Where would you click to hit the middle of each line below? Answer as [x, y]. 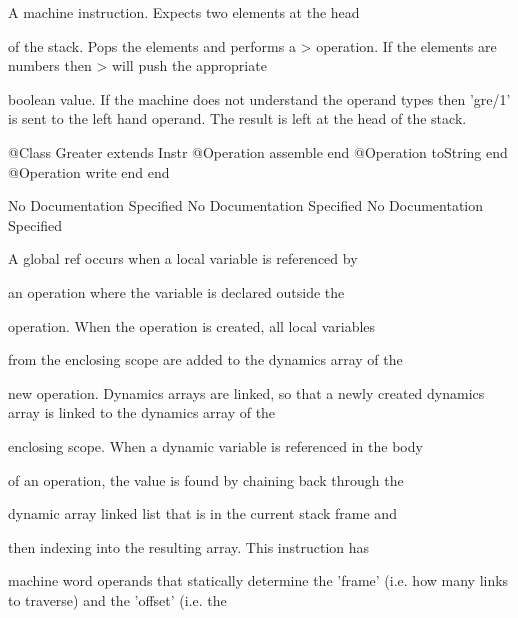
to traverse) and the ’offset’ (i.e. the [117, 599]
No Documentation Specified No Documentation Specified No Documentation [246, 205]
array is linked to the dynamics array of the [142, 412]
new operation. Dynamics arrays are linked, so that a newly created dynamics [246, 392]
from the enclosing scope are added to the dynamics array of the [205, 359]
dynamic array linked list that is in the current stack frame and [202, 513]
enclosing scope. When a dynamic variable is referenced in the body [215, 445]
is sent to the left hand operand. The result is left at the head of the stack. [237, 118]
